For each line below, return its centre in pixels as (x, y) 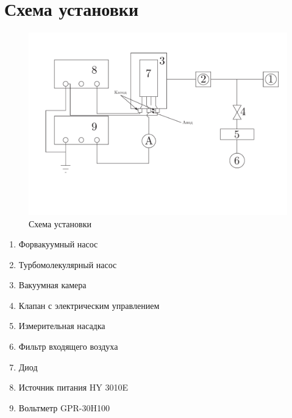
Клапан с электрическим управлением (89, 305)
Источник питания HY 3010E (73, 387)
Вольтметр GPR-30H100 (64, 407)
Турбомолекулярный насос (68, 264)
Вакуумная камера (52, 285)
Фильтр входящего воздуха (68, 346)
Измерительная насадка (62, 326)
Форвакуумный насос (58, 244)
